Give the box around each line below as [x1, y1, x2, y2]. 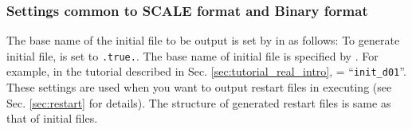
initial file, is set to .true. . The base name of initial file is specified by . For [6, 47, 379, 64]
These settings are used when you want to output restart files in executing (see [6, 79, 392, 96]
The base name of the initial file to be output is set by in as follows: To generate [6, 32, 400, 49]
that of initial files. [6, 110, 98, 127]
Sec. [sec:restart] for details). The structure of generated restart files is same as [6, 94, 391, 111]
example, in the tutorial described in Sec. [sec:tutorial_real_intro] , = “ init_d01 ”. [6, 63, 406, 80]
